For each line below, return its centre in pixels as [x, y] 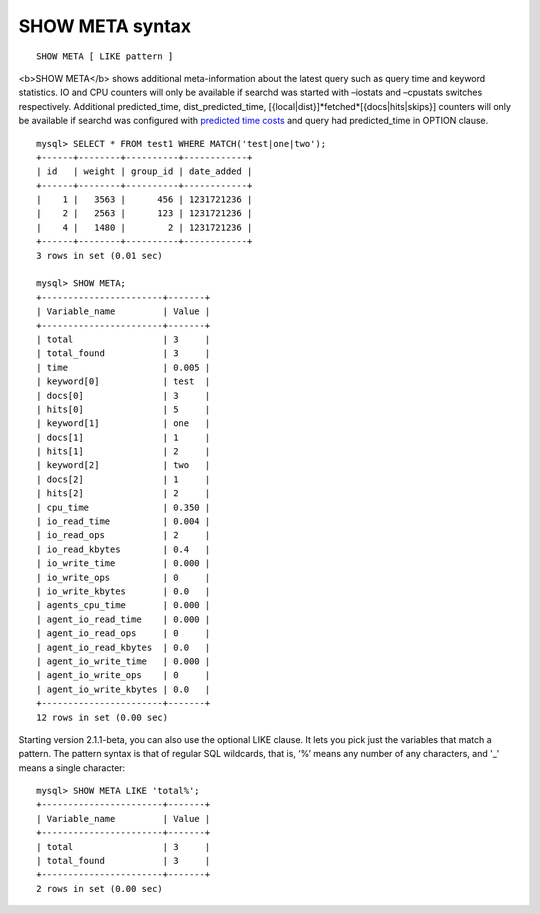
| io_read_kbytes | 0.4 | [123, 549]
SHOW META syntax [105, 26]
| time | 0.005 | [123, 367]
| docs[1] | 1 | [123, 437]
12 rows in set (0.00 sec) [102, 717]
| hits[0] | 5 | [123, 409]
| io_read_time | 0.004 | [123, 521]
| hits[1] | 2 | [123, 451]
